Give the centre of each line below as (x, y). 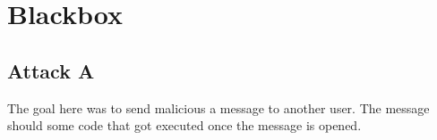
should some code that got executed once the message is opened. (184, 125)
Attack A (51, 70)
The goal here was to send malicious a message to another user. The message (218, 107)
